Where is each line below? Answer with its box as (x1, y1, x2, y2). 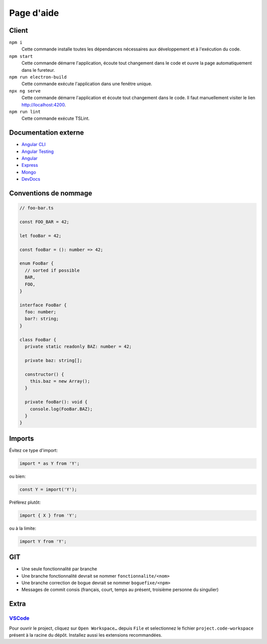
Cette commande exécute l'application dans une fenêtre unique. (21, 81, 153, 87)
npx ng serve (9, 88, 41, 94)
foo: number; (25, 309, 56, 315)
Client (9, 26, 28, 35)
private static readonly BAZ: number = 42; (25, 344, 132, 349)
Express (21, 162, 38, 168)
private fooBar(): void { (25, 399, 88, 405)
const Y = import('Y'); (19, 487, 78, 492)
